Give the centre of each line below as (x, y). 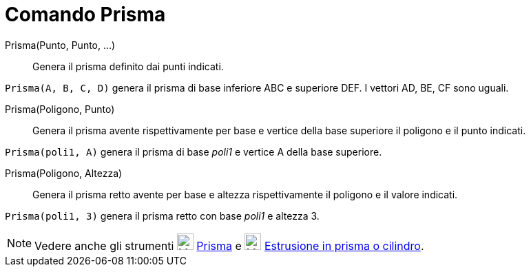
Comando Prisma (85, 14)
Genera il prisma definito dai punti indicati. (128, 66)
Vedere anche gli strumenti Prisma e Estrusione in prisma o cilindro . (229, 245)
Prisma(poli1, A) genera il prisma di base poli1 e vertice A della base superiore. (194, 151)
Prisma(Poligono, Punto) (60, 109)
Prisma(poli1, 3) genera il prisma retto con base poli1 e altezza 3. (162, 216)
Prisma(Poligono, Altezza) (64, 173)
